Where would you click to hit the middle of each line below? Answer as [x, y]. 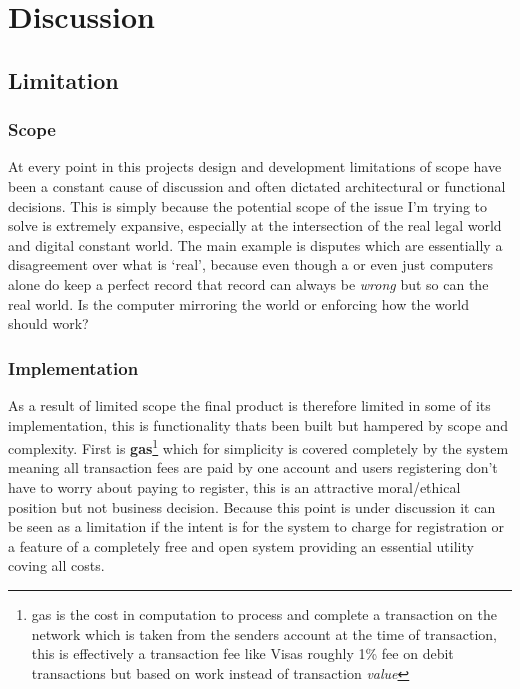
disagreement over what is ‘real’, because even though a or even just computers [251, 264]
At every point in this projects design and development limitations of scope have [255, 166]
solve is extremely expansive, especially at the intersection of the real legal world [255, 225]
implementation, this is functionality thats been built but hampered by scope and [258, 424]
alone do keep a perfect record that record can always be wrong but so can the [248, 283]
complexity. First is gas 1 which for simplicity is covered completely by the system [258, 446]
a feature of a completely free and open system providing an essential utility [241, 545]
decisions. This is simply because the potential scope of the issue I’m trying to [248, 205]
